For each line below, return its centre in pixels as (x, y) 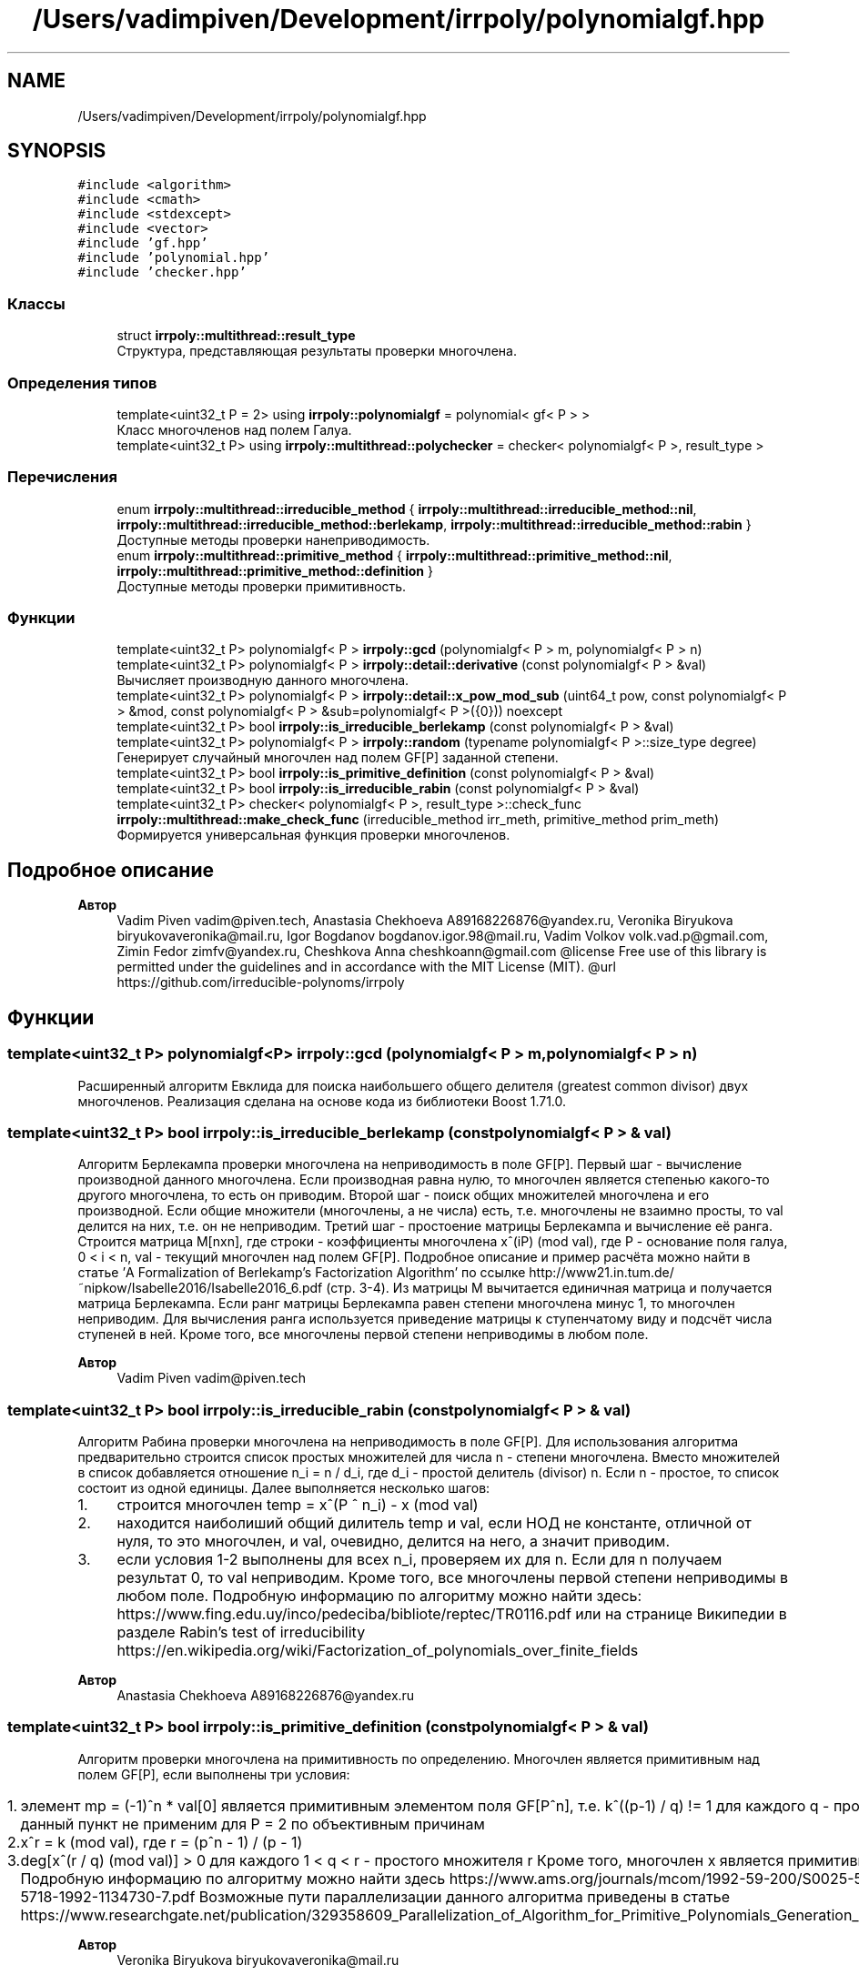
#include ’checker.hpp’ (162, 272)
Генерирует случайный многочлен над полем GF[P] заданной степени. (338, 758)
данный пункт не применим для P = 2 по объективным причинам (253, 1824)
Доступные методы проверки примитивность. (262, 586)
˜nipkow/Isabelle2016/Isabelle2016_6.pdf (200, 1288)
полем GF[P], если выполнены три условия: (214, 1774)
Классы (36, 303)
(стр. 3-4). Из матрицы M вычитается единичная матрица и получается (549, 1288)
